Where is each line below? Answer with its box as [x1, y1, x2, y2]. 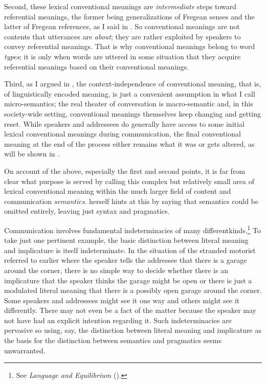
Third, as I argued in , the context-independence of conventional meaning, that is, [4, 78, 261, 89]
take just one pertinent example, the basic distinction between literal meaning [4, 235, 249, 245]
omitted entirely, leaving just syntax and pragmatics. [4, 206, 170, 216]
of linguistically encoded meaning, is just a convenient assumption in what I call [4, 88, 255, 99]
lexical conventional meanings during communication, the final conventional [4, 128, 241, 139]
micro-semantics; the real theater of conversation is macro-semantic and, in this [4, 98, 253, 109]
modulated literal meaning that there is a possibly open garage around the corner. [4, 285, 262, 296]
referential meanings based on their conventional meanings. [4, 61, 189, 72]
